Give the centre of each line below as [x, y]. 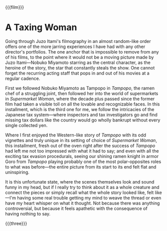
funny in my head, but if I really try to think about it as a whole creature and [82, 187]
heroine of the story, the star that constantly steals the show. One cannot [80, 67]
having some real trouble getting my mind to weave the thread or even [89, 197]
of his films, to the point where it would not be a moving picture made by [80, 57]
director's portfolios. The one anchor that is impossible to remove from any [82, 51]
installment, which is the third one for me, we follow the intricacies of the [80, 109]
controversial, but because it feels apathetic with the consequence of [77, 208]
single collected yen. [26, 125]
